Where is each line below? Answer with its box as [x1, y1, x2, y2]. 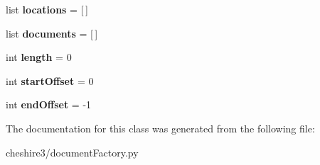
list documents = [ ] [6, 25, 98, 40]
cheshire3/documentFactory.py [6, 144, 139, 159]
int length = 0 [6, 50, 72, 64]
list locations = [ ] [6, 2, 88, 16]
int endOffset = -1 [6, 97, 92, 112]
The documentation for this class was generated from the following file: [6, 120, 315, 135]
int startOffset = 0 [6, 73, 94, 88]
